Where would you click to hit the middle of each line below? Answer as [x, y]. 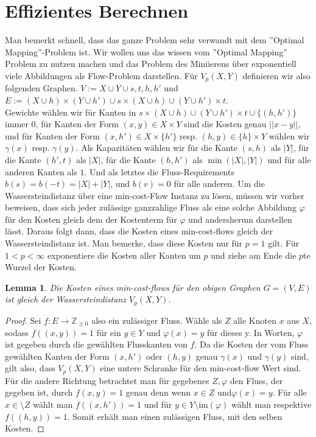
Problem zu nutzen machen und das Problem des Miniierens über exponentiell [151, 64]
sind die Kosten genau [225, 124]
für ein [109, 332]
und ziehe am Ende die [254, 255]
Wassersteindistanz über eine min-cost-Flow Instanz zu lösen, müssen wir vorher [155, 195]
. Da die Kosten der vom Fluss [251, 344]
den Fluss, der [256, 380]
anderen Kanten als [41, 171]
